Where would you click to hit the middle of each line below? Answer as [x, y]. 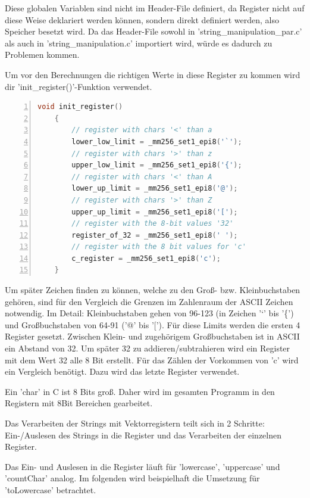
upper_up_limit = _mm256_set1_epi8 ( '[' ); [155, 212]
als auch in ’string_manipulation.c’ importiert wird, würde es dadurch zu [139, 43]
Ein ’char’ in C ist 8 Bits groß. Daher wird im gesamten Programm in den [140, 391]
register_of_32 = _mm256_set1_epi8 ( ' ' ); [155, 235]
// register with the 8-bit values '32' [153, 224]
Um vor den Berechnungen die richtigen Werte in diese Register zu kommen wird [153, 74]
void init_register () [80, 107]
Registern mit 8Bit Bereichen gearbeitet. [79, 403]
